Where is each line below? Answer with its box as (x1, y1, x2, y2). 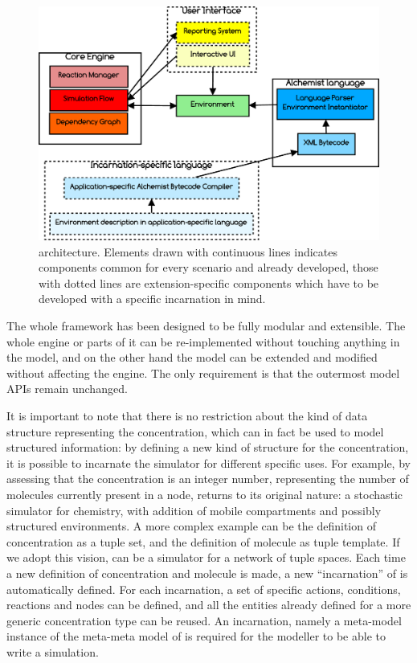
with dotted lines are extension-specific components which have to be (39, 274, 379, 291)
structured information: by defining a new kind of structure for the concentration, (6, 439, 409, 456)
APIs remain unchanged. (6, 380, 128, 397)
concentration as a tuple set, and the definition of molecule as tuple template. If (6, 533, 400, 550)
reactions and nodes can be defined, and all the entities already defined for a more (6, 596, 411, 613)
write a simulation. (6, 643, 99, 660)
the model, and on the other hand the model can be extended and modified (6, 349, 378, 366)
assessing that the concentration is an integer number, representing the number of (6, 470, 409, 487)
